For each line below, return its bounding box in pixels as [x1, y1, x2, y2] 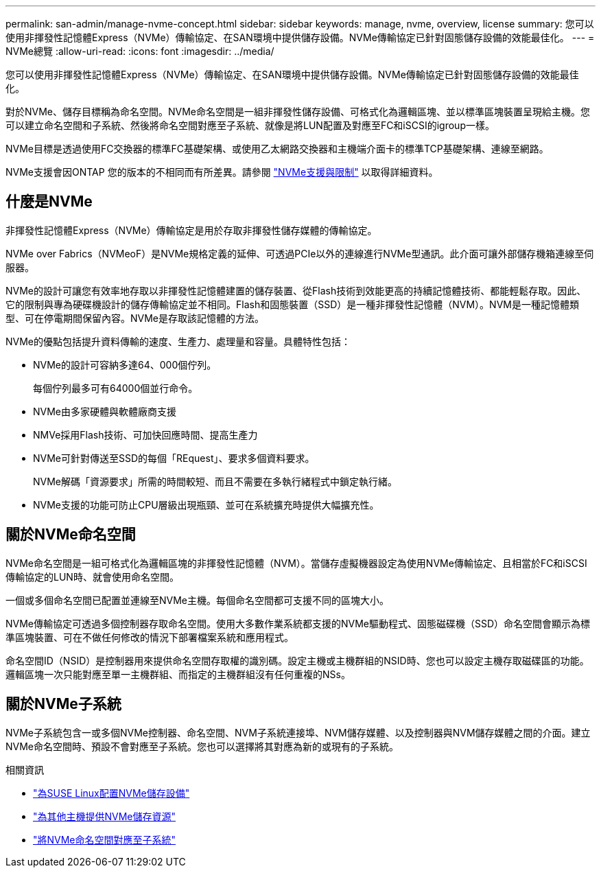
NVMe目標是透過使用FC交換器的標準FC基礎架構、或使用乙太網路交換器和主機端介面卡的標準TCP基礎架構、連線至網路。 [5, 143, 549, 154]
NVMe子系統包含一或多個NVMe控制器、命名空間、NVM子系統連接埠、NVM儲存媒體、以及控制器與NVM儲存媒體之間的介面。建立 [5, 726, 591, 738]
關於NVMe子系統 [5, 695, 121, 713]
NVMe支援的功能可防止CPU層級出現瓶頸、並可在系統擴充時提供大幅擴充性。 [33, 498, 379, 511]
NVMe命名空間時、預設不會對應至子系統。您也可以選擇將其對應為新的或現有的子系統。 [5, 740, 399, 752]
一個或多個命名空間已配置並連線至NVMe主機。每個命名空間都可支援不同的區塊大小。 [5, 594, 390, 606]
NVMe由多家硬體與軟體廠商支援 [33, 405, 177, 417]
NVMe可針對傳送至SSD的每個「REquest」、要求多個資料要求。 [33, 452, 315, 464]
